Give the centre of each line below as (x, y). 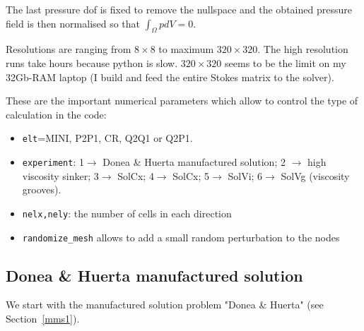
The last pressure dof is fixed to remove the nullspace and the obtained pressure (179, 9)
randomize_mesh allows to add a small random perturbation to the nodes (181, 237)
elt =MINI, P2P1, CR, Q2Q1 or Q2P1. (107, 138)
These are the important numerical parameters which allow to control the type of (182, 101)
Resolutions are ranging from (69, 49)
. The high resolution (303, 49)
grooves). (42, 189)
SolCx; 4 (136, 175)
